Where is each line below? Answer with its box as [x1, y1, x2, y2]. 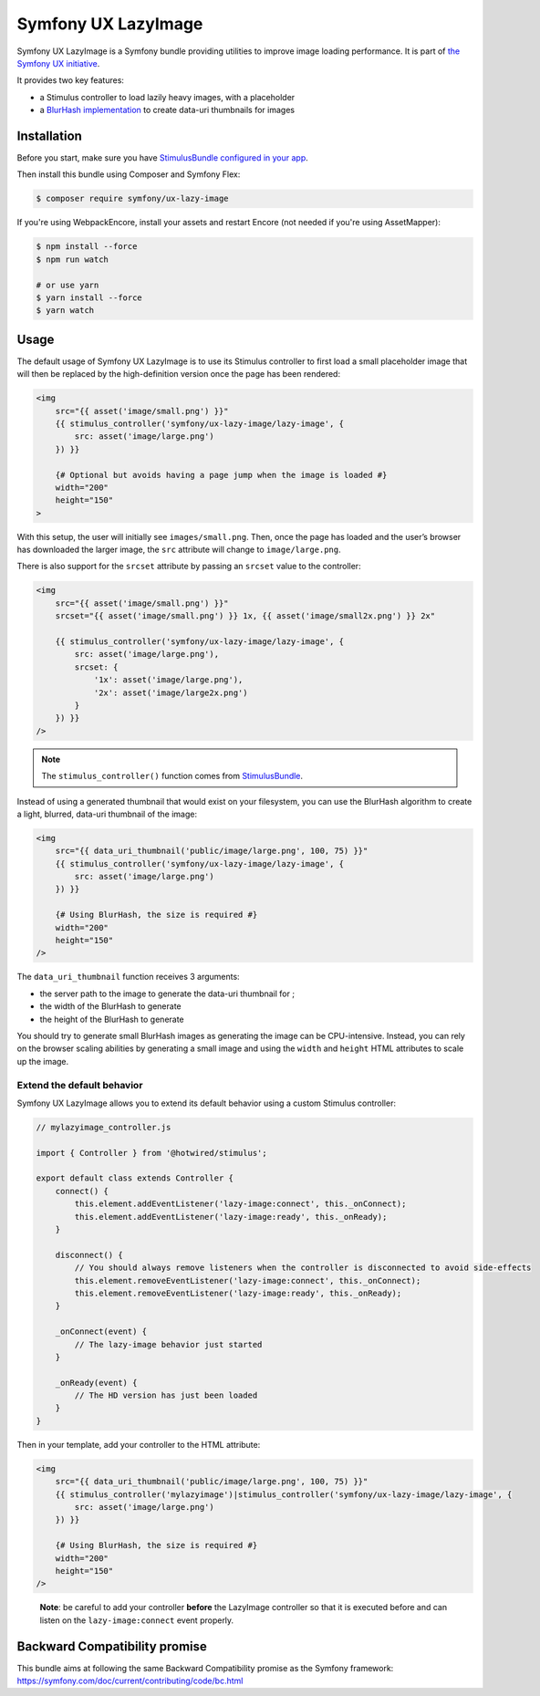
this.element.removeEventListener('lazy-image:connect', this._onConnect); [74, 1275, 421, 1285]
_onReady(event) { [55, 1378, 138, 1388]
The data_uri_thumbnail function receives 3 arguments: [16, 972, 241, 983]
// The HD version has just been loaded [74, 1390, 258, 1400]
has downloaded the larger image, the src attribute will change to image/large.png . [16, 544, 341, 556]
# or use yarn [36, 279, 99, 290]
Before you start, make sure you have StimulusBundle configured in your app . [16, 152, 309, 163]
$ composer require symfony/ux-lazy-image [36, 193, 229, 204]
